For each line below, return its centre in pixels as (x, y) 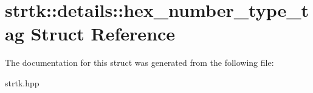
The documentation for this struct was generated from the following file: (139, 63)
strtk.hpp (22, 82)
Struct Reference (103, 34)
